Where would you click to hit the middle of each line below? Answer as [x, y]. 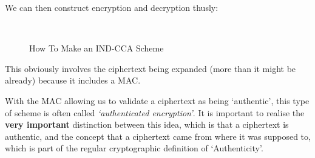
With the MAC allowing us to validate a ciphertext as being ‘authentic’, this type [157, 100]
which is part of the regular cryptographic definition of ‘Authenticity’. [134, 148]
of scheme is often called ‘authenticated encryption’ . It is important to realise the [155, 112]
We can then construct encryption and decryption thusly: [112, 7]
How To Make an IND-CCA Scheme [97, 48]
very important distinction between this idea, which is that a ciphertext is [147, 124]
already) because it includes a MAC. [73, 80]
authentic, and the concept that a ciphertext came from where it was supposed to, [158, 136]
